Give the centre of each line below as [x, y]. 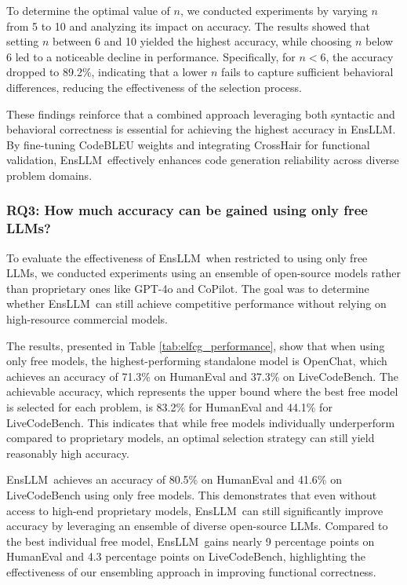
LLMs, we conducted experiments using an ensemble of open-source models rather [204, 273]
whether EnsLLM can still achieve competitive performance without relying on [196, 303]
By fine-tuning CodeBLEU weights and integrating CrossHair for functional [188, 144]
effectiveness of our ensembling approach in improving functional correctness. [191, 571]
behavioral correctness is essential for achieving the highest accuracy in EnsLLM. [201, 129]
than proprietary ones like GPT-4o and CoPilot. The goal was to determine [188, 288]
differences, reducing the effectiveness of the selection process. [154, 87]
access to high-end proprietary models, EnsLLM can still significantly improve [195, 510]
